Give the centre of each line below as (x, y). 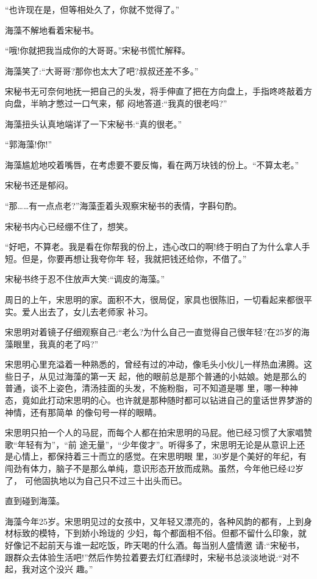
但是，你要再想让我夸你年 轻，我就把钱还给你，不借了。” (134, 258)
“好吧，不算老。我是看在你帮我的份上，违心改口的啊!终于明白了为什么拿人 (153, 247)
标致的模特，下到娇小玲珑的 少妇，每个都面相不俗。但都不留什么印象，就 (160, 533)
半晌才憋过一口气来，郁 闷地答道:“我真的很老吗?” (129, 103)
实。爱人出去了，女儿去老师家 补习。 (79, 311)
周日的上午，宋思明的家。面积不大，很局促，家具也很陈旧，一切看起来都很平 (158, 299)
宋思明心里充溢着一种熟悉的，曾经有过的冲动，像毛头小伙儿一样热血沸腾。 (154, 364)
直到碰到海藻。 (35, 501)
